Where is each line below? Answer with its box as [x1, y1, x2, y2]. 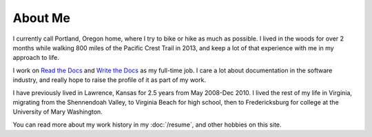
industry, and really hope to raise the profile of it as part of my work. [12, 76, 207, 84]
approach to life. [12, 54, 60, 62]
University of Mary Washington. [12, 107, 103, 116]
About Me [12, 10, 70, 25]
